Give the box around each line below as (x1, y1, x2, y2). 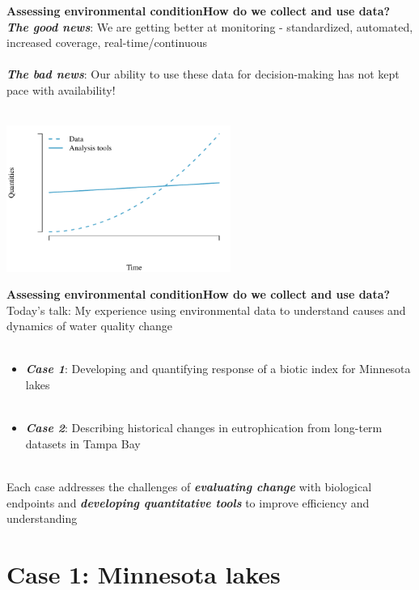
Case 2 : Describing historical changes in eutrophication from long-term (25, 419, 383, 436)
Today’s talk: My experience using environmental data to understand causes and (6, 301, 406, 318)
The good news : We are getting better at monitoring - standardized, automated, (6, 18, 413, 35)
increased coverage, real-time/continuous (6, 34, 207, 51)
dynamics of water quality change (6, 317, 173, 334)
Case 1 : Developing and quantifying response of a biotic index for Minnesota (25, 360, 411, 377)
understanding (6, 510, 78, 527)
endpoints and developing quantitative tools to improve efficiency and (6, 494, 370, 511)
